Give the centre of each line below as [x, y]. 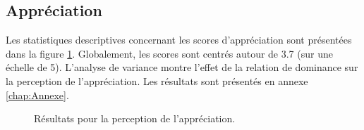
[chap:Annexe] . [37, 95]
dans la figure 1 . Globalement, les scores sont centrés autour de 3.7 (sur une [169, 53]
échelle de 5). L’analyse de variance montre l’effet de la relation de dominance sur [182, 67]
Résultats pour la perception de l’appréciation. [135, 118]
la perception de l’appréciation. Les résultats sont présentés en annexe [157, 80]
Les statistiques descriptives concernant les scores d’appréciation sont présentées [179, 40]
